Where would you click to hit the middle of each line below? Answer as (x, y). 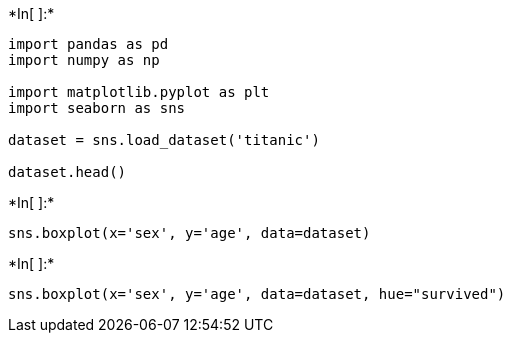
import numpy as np (84, 60)
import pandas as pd (88, 44)
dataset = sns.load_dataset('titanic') (164, 140)
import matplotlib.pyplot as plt (139, 92)
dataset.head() (67, 172)
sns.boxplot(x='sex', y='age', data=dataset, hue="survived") (257, 294)
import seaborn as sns (97, 108)
